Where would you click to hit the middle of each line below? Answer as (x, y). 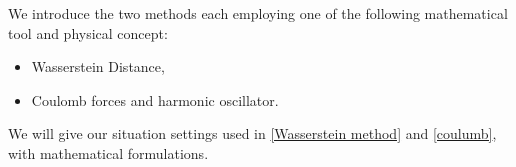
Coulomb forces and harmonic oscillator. (155, 99)
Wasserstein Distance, (98, 66)
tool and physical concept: (88, 32)
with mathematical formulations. (108, 152)
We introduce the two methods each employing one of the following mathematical (258, 13)
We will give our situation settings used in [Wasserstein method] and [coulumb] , (252, 133)
